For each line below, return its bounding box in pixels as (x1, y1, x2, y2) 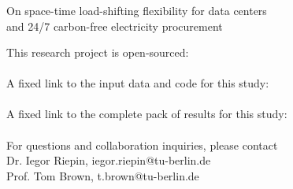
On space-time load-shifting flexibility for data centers (6, 2, 267, 18)
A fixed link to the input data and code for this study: (6, 75, 269, 91)
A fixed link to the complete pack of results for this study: (6, 106, 287, 122)
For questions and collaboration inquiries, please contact (6, 136, 278, 153)
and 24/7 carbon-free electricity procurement (6, 17, 223, 34)
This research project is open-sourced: (6, 44, 189, 61)
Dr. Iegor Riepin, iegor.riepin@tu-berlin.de (6, 152, 211, 169)
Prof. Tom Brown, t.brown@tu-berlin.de (6, 167, 199, 183)
